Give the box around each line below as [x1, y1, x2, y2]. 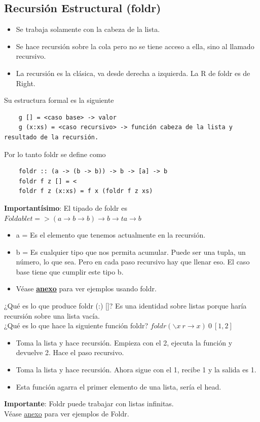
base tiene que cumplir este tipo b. [16, 266, 124, 277]
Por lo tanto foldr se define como [4, 148, 106, 159]
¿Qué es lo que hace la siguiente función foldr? [4, 320, 148, 331]
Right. [16, 78, 35, 88]
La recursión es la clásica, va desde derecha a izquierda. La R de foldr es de [16, 67, 250, 78]
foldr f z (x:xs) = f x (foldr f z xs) [18, 187, 153, 195]
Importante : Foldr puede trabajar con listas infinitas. [4, 398, 174, 409]
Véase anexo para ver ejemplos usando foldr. [16, 283, 157, 294]
